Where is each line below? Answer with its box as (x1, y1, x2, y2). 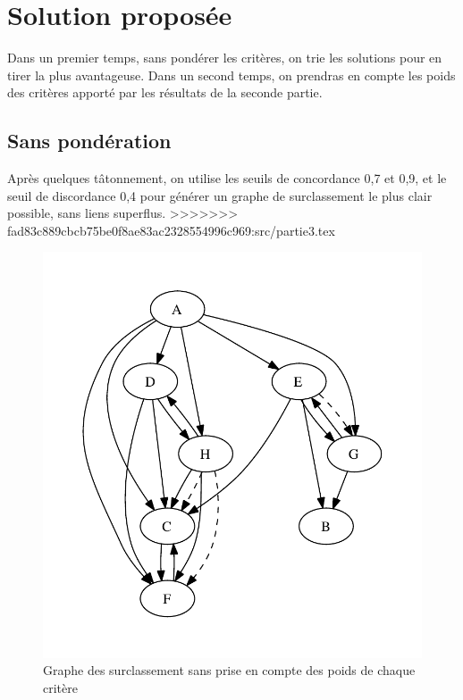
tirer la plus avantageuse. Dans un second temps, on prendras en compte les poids (7, 65, 456, 84)
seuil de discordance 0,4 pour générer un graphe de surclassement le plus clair (7, 186, 433, 204)
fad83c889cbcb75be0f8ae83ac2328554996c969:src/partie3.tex (7, 221, 335, 239)
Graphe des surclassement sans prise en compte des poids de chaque (43, 661, 416, 679)
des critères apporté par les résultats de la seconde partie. (7, 83, 323, 102)
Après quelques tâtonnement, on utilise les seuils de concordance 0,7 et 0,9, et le (7, 169, 447, 187)
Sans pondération (7, 127, 172, 154)
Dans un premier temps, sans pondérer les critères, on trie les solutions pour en (7, 48, 442, 67)
